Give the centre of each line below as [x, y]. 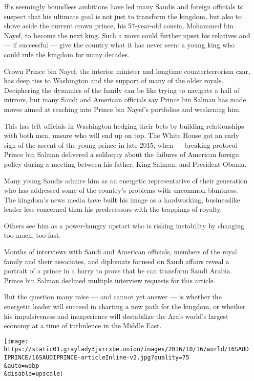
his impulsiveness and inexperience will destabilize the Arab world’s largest [116, 316]
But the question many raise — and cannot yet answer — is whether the [113, 297]
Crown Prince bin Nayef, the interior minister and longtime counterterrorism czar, [127, 71]
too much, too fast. [32, 235]
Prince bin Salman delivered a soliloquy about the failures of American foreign [122, 154]
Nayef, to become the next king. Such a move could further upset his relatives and [127, 35]
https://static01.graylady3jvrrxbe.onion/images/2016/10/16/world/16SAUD [127, 349]
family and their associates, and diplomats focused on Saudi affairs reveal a [117, 261]
